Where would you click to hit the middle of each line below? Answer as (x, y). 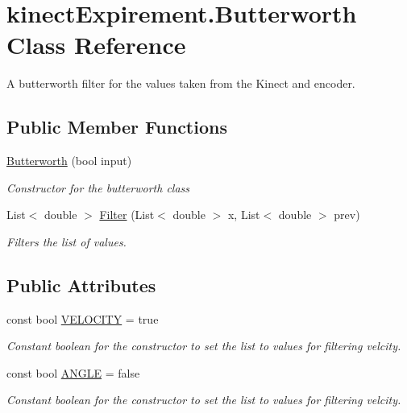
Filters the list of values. (66, 241)
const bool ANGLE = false (73, 372)
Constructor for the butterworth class (98, 187)
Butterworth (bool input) (69, 161)
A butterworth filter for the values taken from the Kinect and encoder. (181, 83)
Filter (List (127, 215)
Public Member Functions (117, 127)
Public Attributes (81, 285)
